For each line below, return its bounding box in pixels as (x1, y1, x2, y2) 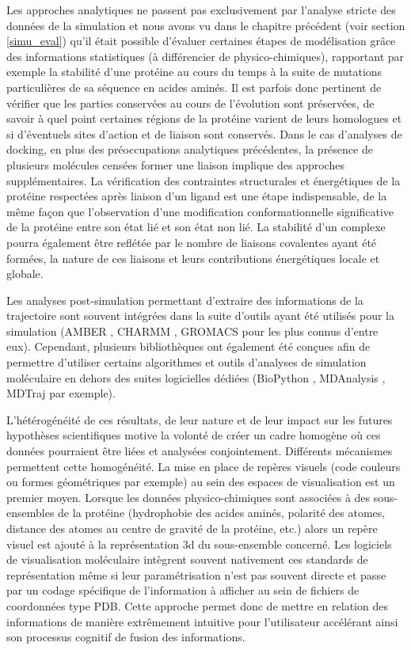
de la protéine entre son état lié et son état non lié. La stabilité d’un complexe (6, 219, 386, 235)
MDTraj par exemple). (6, 385, 116, 401)
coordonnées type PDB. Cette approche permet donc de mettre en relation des (6, 597, 388, 614)
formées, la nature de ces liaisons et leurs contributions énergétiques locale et (6, 249, 380, 266)
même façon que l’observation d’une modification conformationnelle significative (6, 203, 394, 219)
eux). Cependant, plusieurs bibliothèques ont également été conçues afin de (6, 338, 371, 355)
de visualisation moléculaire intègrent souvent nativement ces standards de (6, 551, 368, 568)
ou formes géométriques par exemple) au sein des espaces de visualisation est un (6, 473, 395, 490)
